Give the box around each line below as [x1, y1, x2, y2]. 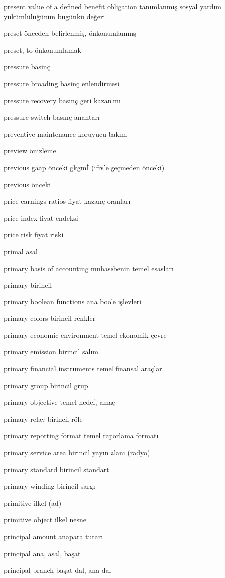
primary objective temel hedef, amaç [4, 397, 115, 407]
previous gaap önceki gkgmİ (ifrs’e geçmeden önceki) [4, 162, 165, 172]
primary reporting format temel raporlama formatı [4, 430, 159, 441]
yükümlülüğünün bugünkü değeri [4, 11, 105, 21]
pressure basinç [4, 61, 50, 72]
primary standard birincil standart [4, 464, 109, 474]
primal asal [4, 246, 38, 256]
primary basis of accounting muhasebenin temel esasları [4, 263, 174, 273]
